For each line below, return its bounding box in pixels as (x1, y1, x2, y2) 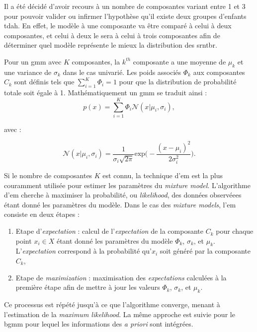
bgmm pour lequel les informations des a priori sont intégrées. (4, 319, 193, 329)
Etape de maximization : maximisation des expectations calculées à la (15, 272, 227, 282)
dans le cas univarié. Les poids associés (63, 66, 181, 77)
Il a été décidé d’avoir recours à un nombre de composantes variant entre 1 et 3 (4, 1, 246, 11)
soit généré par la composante (160, 246, 251, 256)
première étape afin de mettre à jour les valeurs (15, 282, 160, 292)
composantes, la (72, 56, 120, 66)
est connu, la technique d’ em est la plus (102, 170, 223, 181)
